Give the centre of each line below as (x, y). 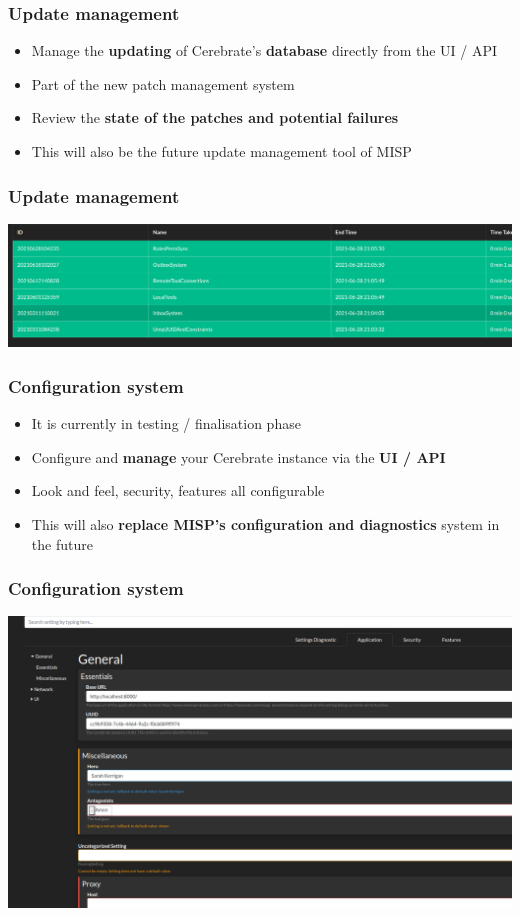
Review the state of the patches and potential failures (215, 117)
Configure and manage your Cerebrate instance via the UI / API (238, 456)
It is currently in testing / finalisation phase (166, 423)
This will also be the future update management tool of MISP (221, 151)
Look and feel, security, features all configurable (178, 490)
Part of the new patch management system (163, 83)
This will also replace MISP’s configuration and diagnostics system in (265, 523)
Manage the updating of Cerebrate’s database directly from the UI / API (264, 50)
